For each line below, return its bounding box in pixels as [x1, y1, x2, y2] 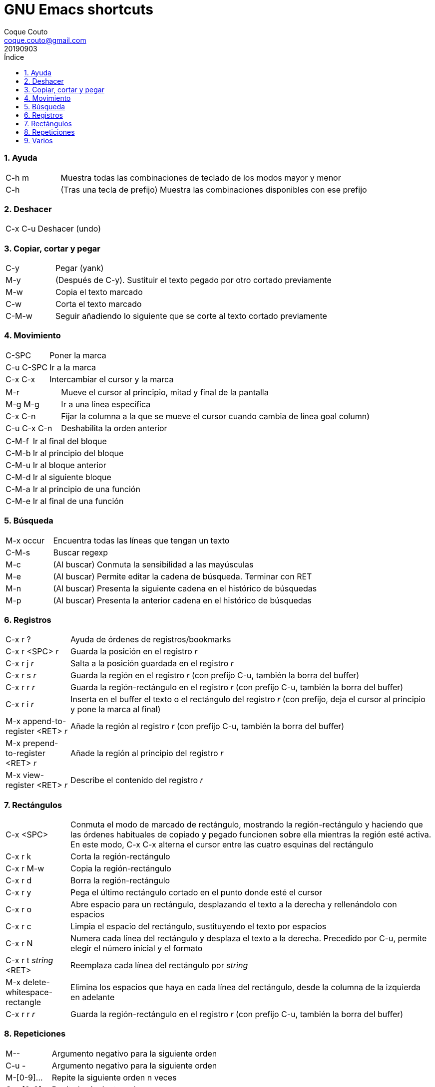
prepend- [22, 738, 58, 749]
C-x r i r [5, 699, 34, 710]
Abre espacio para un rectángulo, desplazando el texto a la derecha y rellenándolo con [70, 899, 397, 909]
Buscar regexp [53, 547, 108, 557]
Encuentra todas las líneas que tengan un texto [53, 535, 230, 545]
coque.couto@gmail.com [4, 35, 86, 44]
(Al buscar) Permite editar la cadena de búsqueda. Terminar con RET [53, 571, 312, 581]
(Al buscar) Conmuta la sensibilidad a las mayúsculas [53, 559, 254, 569]
